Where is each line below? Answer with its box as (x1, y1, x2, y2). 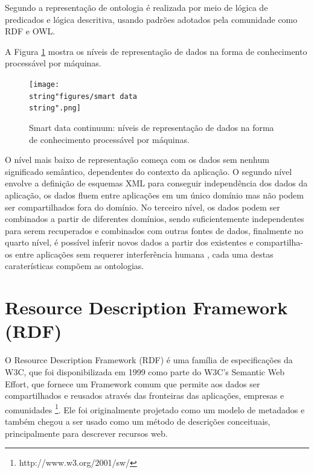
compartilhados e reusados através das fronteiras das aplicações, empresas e (5, 389, 284, 402)
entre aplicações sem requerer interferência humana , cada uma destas (15, 247, 274, 260)
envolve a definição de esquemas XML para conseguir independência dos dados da (5, 177, 308, 189)
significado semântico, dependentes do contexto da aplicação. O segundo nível (5, 165, 292, 177)
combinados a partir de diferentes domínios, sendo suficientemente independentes (5, 212, 304, 225)
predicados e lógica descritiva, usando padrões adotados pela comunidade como (5, 13, 298, 25)
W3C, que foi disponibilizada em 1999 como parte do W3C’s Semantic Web (5, 365, 284, 378)
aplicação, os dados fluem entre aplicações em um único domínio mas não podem (5, 188, 304, 201)
